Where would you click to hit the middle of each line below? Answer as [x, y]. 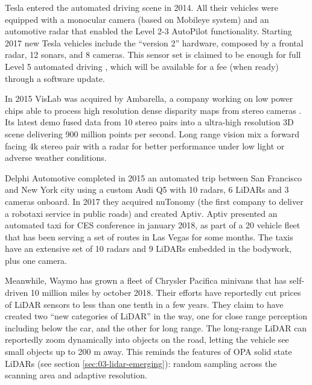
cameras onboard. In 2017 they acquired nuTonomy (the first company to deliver [154, 201]
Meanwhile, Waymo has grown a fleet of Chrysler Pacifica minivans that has [146, 280]
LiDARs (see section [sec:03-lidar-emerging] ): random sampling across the [141, 363]
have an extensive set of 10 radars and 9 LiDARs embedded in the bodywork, [148, 249]
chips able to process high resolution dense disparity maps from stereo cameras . [153, 110]
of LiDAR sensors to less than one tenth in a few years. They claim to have [144, 304]
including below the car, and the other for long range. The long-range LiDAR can [156, 327]
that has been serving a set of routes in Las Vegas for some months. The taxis [149, 236]
